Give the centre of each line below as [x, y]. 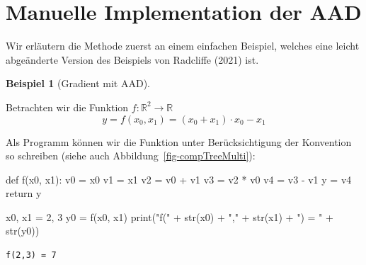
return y [24, 193]
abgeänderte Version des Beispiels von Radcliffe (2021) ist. [132, 59]
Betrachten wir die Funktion [67, 107]
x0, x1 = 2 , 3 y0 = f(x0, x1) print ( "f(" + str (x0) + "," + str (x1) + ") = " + [170, 216]
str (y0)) [23, 231]
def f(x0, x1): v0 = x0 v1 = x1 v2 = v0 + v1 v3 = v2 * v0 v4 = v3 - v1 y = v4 [179, 179]
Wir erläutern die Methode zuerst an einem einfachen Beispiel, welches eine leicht [183, 46]
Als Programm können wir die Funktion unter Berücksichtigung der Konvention [179, 141]
